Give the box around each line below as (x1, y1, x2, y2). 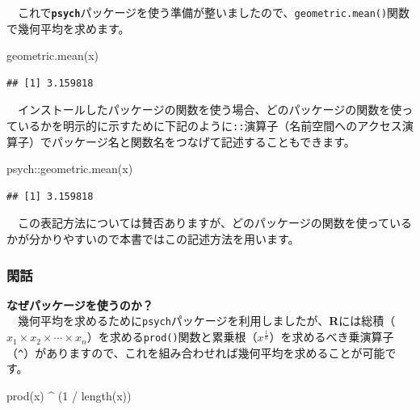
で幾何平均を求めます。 (6, 19, 130, 36)
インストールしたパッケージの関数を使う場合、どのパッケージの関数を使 (17, 101, 402, 118)
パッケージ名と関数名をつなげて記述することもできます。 (51, 133, 355, 150)
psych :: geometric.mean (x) (6, 160, 133, 177)
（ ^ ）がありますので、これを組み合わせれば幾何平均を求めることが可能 (6, 344, 385, 361)
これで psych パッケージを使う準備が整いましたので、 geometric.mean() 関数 (17, 4, 410, 20)
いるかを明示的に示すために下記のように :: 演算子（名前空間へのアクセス (17, 117, 402, 134)
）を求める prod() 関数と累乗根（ (86, 328, 258, 345)
